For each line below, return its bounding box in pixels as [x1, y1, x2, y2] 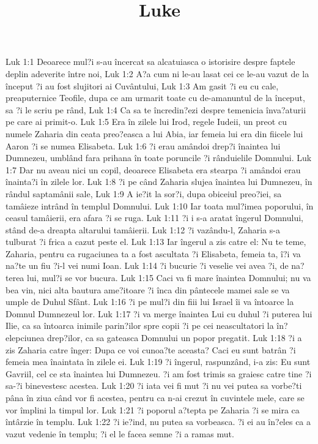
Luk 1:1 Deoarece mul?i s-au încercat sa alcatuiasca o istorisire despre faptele [6, 55, 295, 68]
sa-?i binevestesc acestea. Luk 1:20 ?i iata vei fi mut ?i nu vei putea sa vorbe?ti [6, 379, 302, 392]
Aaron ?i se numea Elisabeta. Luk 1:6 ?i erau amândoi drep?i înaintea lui [6, 139, 281, 152]
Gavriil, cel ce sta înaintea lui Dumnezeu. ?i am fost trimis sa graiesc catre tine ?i [6, 367, 312, 380]
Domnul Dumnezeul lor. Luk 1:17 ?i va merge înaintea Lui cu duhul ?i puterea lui [6, 307, 312, 320]
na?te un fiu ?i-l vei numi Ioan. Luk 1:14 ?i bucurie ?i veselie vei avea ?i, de [6, 259, 289, 272]
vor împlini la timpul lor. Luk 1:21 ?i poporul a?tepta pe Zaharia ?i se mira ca [6, 403, 300, 416]
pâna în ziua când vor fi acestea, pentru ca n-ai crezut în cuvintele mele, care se [6, 391, 305, 404]
